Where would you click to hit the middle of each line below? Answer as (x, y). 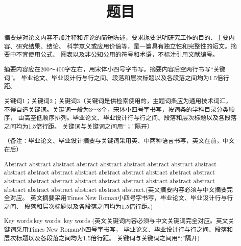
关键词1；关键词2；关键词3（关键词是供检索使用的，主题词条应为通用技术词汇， (118, 100)
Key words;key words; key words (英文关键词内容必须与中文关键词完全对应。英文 (116, 221)
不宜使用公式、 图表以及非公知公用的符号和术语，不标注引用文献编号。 (117, 54)
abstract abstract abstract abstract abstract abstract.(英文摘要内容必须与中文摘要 (115, 189)
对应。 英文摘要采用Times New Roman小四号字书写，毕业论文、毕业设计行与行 (122, 198)
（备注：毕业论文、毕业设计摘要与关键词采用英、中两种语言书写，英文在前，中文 (119, 141)
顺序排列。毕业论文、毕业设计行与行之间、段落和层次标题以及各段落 (140, 118)
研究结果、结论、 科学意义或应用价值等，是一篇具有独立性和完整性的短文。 (123, 46)
